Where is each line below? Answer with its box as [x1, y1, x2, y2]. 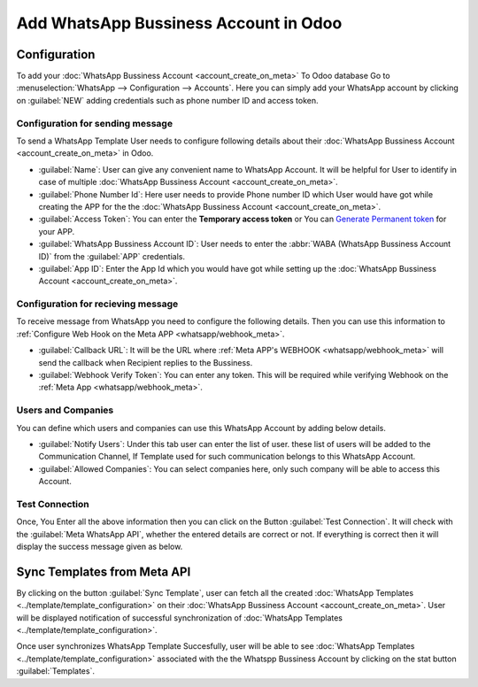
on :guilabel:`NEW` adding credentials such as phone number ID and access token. [16, 95, 319, 105]
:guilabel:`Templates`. [16, 666, 95, 676]
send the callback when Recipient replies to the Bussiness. [38, 357, 253, 367]
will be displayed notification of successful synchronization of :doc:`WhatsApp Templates [16, 612, 343, 623]
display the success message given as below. [16, 541, 183, 552]
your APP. [38, 226, 75, 236]
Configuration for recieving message [16, 297, 179, 310]
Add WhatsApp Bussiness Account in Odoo [16, 13, 343, 33]
